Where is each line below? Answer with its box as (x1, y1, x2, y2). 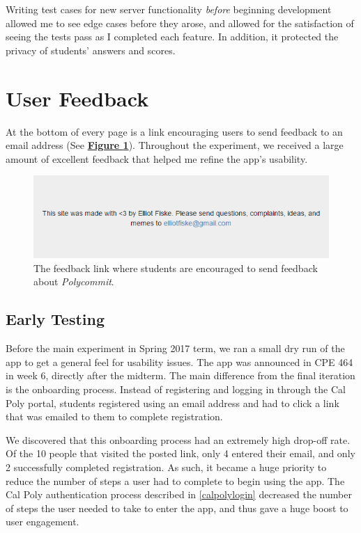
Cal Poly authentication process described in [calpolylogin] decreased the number (6, 487, 352, 502)
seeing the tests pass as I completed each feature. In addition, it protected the (6, 29, 339, 44)
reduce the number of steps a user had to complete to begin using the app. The (6, 473, 345, 488)
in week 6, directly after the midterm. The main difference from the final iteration (6, 368, 355, 383)
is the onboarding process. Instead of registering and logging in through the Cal (6, 381, 346, 396)
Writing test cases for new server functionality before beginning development (6, 2, 332, 16)
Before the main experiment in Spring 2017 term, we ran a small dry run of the (6, 341, 345, 356)
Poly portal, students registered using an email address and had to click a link (6, 395, 339, 410)
